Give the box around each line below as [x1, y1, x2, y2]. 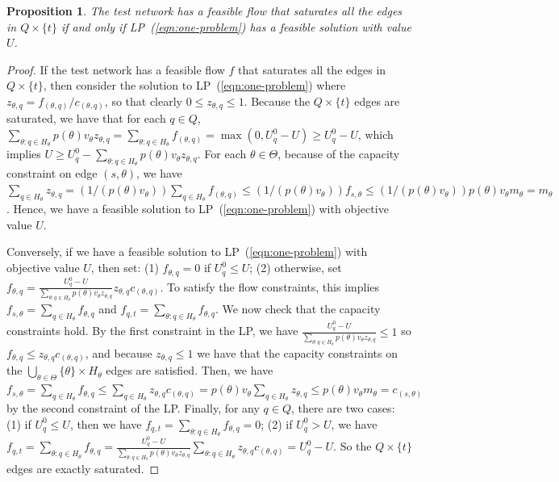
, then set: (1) [90, 259, 159, 276]
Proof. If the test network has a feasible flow [6, 61, 225, 78]
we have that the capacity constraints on [197, 344, 398, 361]
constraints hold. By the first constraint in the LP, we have [6, 322, 298, 339]
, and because [85, 344, 152, 361]
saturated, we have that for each [6, 110, 166, 127]
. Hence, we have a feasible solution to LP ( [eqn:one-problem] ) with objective [6, 200, 389, 217]
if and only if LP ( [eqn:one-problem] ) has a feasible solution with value [60, 18, 411, 35]
